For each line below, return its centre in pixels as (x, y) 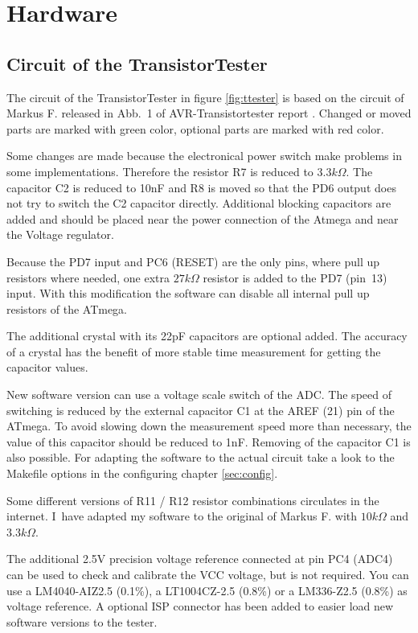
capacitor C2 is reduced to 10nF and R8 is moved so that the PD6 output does (201, 187)
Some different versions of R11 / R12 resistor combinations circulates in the (193, 500)
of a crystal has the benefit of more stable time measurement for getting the (194, 351)
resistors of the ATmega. (67, 308)
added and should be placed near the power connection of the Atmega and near (203, 218)
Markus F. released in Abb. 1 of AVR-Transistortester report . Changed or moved (209, 113)
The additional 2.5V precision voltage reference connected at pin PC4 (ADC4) (200, 559)
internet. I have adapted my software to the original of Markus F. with (182, 516)
